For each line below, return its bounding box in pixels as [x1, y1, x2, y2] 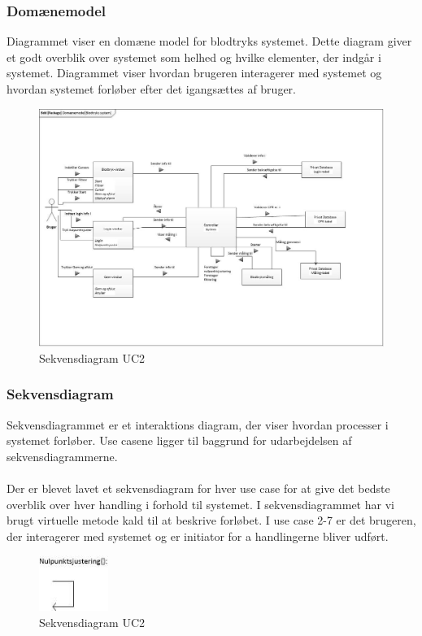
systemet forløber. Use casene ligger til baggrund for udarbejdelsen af [7, 432, 352, 449]
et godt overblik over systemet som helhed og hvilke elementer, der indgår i [7, 48, 381, 65]
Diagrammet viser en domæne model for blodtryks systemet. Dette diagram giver [7, 33, 412, 50]
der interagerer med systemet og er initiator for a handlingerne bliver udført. [7, 527, 389, 544]
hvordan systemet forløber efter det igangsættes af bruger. [7, 81, 296, 97]
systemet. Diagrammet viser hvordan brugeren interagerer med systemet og [7, 64, 382, 81]
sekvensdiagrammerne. [7, 447, 118, 464]
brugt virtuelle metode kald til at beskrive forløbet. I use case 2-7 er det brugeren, [7, 512, 416, 529]
